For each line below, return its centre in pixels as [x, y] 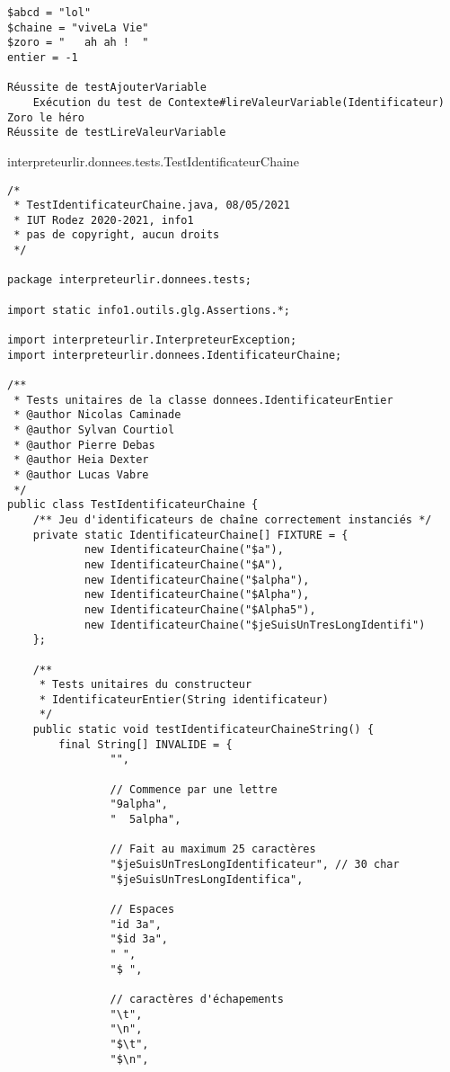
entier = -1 [43, 57]
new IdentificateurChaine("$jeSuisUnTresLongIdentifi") [255, 625]
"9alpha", [139, 804]
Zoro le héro [46, 117]
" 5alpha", [146, 820]
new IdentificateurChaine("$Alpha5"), [200, 609]
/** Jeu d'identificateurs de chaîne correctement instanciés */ [232, 519]
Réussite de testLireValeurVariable [117, 133]
